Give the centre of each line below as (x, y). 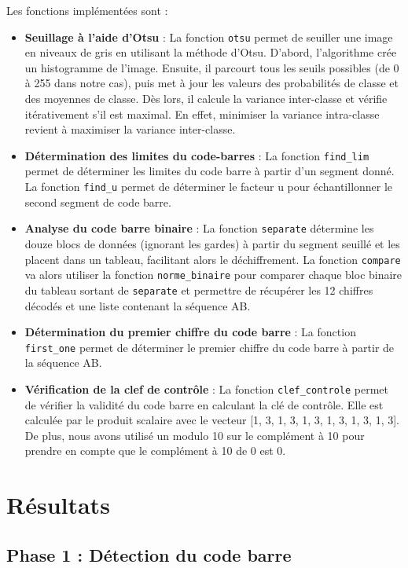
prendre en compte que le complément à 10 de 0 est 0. (155, 451)
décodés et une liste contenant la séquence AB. (138, 305)
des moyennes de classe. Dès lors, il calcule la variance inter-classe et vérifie (206, 99)
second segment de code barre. (98, 202)
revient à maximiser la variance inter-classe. (130, 129)
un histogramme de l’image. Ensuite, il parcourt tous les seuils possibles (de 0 (212, 67)
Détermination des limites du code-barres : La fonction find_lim (197, 155)
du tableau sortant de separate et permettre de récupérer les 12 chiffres (199, 289)
